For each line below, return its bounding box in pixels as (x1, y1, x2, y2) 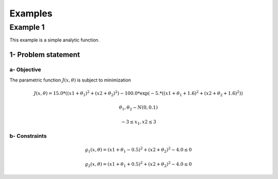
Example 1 (9, 23, 45, 32)
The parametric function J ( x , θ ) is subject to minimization (9, 77, 131, 83)
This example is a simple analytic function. (9, 37, 100, 43)
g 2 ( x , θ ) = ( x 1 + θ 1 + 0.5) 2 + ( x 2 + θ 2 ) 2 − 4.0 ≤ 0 (85, 161, 192, 168)
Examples (9, 8, 53, 19)
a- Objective (9, 66, 41, 73)
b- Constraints (9, 132, 47, 140)
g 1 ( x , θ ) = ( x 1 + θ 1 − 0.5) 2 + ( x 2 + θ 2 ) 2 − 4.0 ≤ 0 (85, 146, 192, 154)
